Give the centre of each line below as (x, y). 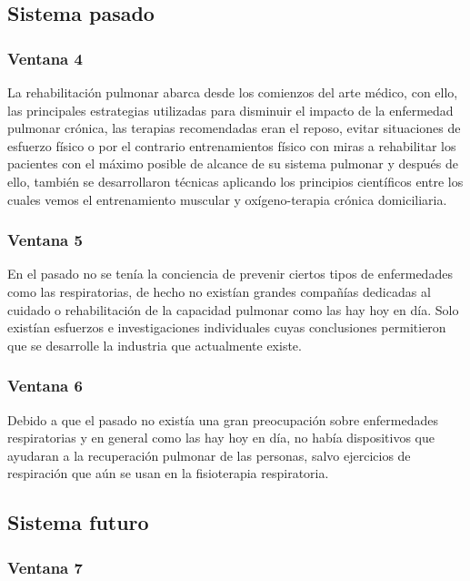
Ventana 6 (45, 386)
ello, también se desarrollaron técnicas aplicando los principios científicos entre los (235, 181)
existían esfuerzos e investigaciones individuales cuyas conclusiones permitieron (227, 327)
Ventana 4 (45, 58)
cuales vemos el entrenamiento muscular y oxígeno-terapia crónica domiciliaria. (227, 199)
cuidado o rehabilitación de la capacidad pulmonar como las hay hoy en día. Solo (233, 309)
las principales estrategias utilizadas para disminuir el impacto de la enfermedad (230, 110)
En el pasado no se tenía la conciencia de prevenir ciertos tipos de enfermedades (230, 274)
